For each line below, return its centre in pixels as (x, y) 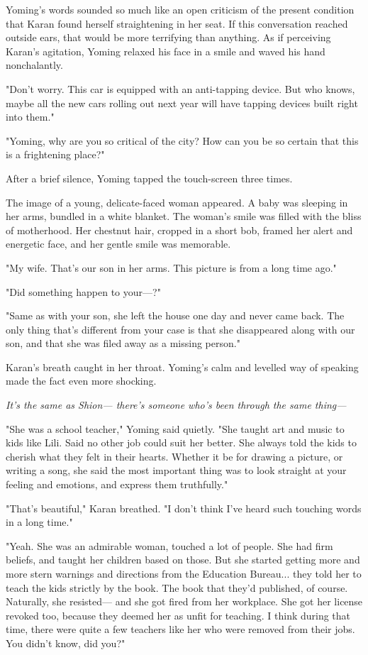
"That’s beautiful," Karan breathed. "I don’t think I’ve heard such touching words (184, 508)
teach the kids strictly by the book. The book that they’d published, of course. (177, 587)
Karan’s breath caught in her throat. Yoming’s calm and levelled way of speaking (182, 367)
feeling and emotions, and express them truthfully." (117, 484)
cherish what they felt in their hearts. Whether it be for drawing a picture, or (174, 456)
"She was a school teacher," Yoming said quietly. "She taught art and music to (175, 428)
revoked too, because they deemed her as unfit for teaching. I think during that (178, 615)
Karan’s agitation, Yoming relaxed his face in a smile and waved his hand (166, 51)
